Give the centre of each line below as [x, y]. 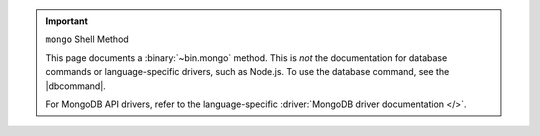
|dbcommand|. [76, 86]
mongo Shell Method [87, 39]
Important [67, 21]
